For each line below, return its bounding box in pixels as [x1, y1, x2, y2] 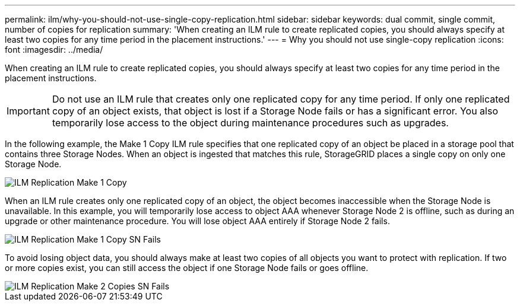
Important [7, 105, 50, 117]
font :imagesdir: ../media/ [5, 44, 103, 55]
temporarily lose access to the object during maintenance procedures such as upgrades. [52, 117, 449, 129]
